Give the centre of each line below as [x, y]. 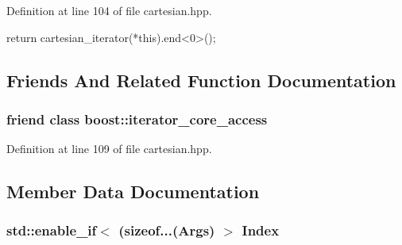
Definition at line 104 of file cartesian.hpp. [109, 10]
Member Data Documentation [133, 191]
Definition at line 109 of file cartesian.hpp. [109, 149]
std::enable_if [52, 230]
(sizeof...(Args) [167, 230]
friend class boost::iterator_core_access [137, 119]
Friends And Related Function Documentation [201, 80]
